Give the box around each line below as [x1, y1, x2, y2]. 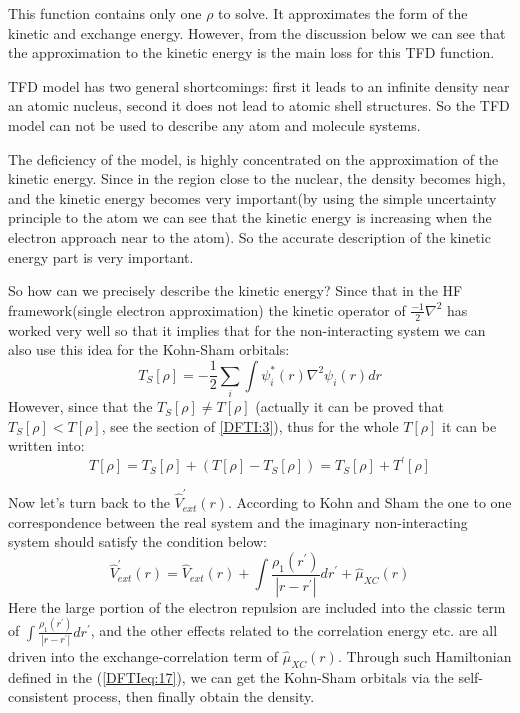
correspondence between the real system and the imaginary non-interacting [8, 511, 468, 532]
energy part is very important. [8, 246, 194, 267]
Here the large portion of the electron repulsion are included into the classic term [8, 596, 506, 617]
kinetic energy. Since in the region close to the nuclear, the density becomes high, [8, 168, 506, 189]
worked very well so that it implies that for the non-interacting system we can [8, 319, 486, 340]
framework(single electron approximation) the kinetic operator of [8, 299, 406, 320]
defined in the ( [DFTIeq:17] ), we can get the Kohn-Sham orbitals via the [8, 666, 454, 687]
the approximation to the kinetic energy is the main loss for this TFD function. [8, 42, 495, 63]
